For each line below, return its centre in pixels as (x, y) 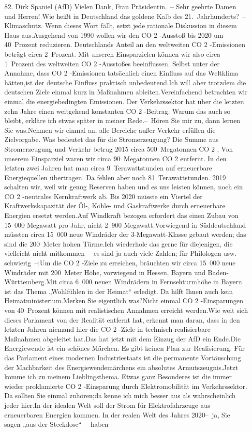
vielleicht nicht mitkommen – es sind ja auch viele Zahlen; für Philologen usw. (120, 253)
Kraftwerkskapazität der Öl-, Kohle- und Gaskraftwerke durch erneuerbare (115, 206)
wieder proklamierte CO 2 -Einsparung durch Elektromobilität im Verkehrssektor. (126, 386)
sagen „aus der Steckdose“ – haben (57, 424)
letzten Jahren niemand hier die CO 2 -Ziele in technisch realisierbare (107, 329)
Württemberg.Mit (31, 282)
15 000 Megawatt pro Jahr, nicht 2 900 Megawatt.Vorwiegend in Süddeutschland (125, 224)
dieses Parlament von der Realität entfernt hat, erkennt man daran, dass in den (122, 319)
